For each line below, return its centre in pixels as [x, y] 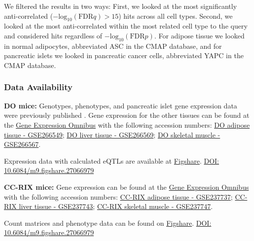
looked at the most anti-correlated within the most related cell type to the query [126, 26]
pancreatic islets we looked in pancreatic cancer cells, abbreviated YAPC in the [124, 55]
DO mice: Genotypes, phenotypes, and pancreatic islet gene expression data [121, 105]
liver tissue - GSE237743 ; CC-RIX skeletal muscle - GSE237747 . [116, 206]
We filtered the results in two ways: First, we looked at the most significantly [121, 6]
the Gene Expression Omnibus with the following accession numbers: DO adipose [127, 124]
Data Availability [38, 87]
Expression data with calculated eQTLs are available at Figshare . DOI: [112, 160]
